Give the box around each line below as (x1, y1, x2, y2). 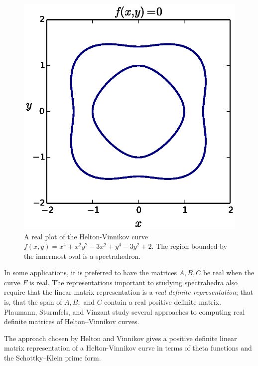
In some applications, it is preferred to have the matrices (4, 267, 177, 278)
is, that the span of (4, 297, 62, 307)
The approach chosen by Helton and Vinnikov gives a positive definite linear (4, 333, 237, 343)
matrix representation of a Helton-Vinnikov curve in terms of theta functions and (4, 343, 252, 353)
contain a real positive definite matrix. (104, 297, 221, 307)
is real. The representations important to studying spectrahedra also (29, 277, 238, 287)
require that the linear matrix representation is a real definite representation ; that (4, 287, 254, 297)
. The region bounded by (151, 241, 227, 251)
